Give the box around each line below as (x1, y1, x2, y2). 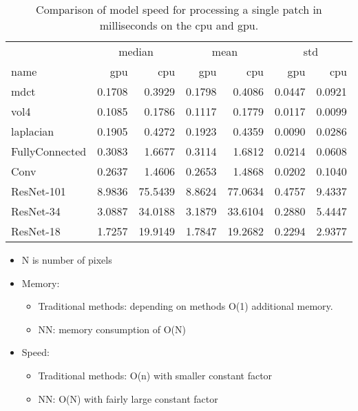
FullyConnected (11, 143, 87, 159)
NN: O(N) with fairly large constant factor (38, 391, 218, 405)
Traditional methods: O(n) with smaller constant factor (38, 368, 273, 382)
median (118, 43, 154, 59)
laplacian (11, 123, 54, 139)
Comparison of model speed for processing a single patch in (36, 1, 322, 17)
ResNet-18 (11, 223, 61, 239)
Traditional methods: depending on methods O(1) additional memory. (38, 299, 333, 313)
